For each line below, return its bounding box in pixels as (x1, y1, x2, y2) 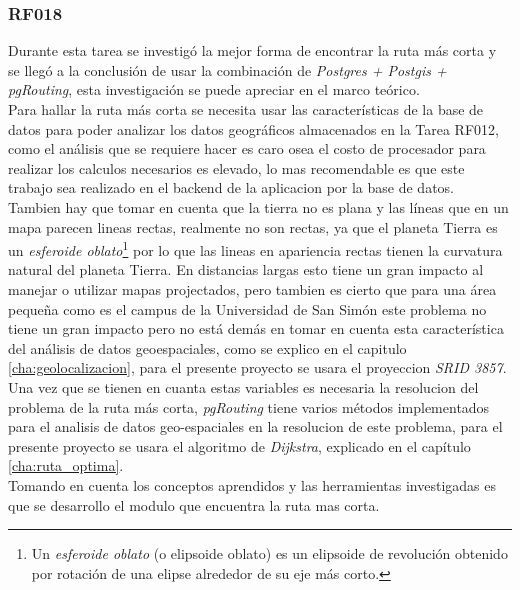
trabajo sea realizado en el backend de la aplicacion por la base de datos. (8, 177, 454, 198)
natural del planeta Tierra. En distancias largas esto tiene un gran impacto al (8, 259, 484, 280)
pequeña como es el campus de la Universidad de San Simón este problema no (8, 298, 487, 319)
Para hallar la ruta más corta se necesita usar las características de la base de (8, 99, 484, 119)
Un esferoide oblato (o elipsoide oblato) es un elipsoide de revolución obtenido (31, 543, 508, 564)
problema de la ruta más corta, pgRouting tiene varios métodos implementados (8, 396, 490, 417)
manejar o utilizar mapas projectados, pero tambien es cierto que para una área (8, 279, 497, 299)
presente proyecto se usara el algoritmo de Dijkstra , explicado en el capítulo (8, 435, 471, 456)
